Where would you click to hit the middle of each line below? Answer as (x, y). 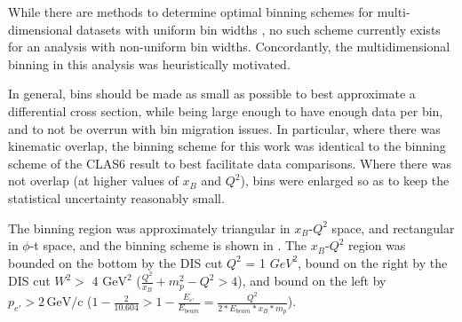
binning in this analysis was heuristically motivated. (149, 63)
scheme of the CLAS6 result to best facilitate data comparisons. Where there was (230, 163)
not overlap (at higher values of (93, 181)
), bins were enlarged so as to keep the (345, 181)
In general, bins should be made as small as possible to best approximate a (212, 94)
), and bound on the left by (312, 281)
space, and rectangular (393, 228)
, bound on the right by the (373, 262)
